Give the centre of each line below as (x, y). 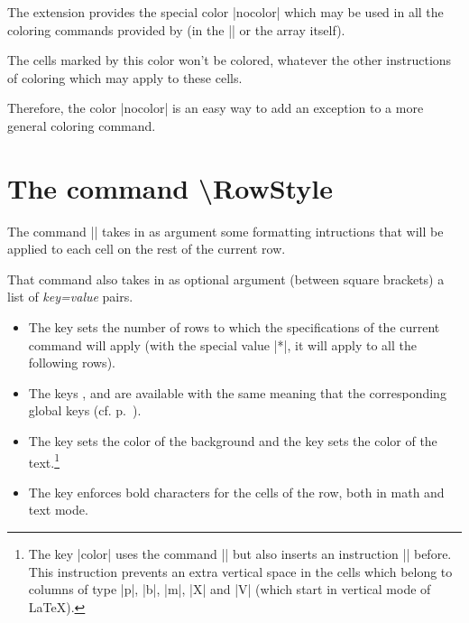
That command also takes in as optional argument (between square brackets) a (226, 279)
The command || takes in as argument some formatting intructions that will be (225, 231)
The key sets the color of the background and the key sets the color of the (233, 441)
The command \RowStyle (170, 187)
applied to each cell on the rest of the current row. (147, 249)
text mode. (58, 510)
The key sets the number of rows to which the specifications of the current (234, 327)
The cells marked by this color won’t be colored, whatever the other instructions (230, 60)
